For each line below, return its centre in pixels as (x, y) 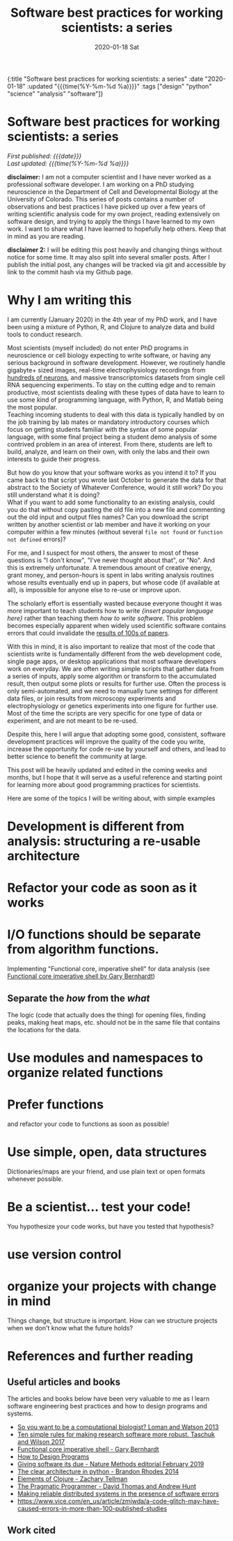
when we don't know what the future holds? (70, 1328)
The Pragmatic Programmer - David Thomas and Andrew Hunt (106, 1487)
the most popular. (32, 407)
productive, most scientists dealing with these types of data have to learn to (116, 392)
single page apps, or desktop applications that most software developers (112, 661)
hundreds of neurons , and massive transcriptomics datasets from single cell (116, 377)
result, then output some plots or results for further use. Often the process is (117, 683)
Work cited (31, 1530)
